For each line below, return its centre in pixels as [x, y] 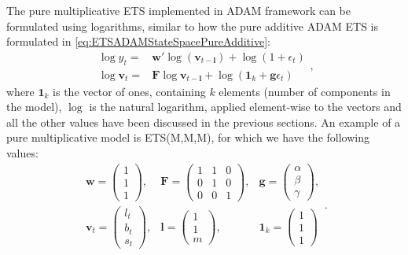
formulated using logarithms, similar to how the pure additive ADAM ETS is [192, 26]
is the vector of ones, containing [129, 91]
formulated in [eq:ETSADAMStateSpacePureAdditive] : [138, 41]
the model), [34, 107]
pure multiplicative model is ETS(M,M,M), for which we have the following [188, 137]
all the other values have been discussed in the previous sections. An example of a [204, 122]
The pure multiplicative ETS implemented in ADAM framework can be [179, 10]
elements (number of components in [305, 91]
